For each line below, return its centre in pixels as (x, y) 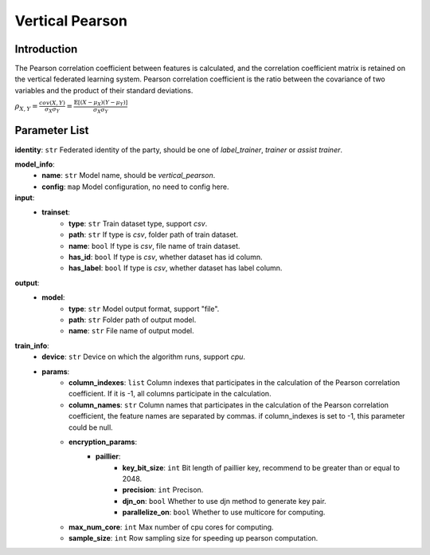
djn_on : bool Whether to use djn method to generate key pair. (224, 501)
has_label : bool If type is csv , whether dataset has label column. (176, 268)
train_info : (32, 345)
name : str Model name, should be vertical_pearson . (129, 175)
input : (25, 198)
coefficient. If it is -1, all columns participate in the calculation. (170, 394)
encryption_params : (103, 442)
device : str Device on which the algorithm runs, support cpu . (144, 357)
